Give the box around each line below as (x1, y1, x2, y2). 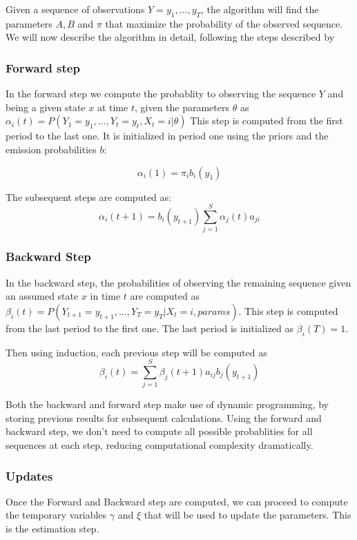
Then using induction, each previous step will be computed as (6, 345, 267, 359)
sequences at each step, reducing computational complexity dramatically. (6, 438, 313, 452)
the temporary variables (6, 508, 107, 522)
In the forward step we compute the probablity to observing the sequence (6, 86, 316, 101)
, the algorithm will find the (201, 2, 319, 16)
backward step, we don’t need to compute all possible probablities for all (6, 424, 313, 438)
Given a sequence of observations (6, 2, 145, 16)
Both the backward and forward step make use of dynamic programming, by (6, 397, 329, 412)
